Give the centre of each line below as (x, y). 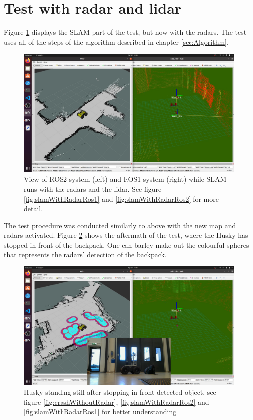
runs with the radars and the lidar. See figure (93, 189)
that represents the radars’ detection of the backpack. (85, 254)
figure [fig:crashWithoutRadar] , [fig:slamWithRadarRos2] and (117, 401)
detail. (33, 209)
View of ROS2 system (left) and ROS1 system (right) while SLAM (125, 179)
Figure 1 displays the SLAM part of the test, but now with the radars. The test (125, 32)
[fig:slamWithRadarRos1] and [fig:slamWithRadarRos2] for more (121, 199)
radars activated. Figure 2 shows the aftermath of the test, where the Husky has (126, 235)
